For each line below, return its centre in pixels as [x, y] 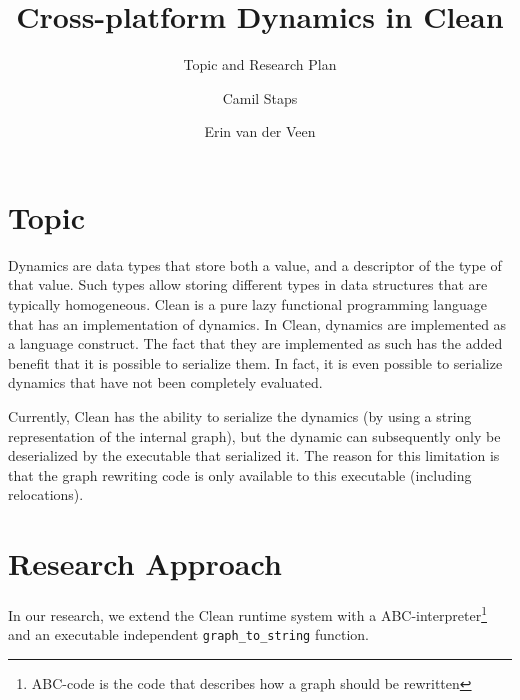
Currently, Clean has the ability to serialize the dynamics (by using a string [240, 416]
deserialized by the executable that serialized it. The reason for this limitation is [254, 455]
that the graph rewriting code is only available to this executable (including [240, 474]
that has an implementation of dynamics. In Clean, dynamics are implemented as [257, 323]
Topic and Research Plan [260, 64]
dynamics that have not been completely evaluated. [165, 382]
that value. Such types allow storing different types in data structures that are [248, 284]
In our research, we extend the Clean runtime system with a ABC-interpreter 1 [247, 613]
